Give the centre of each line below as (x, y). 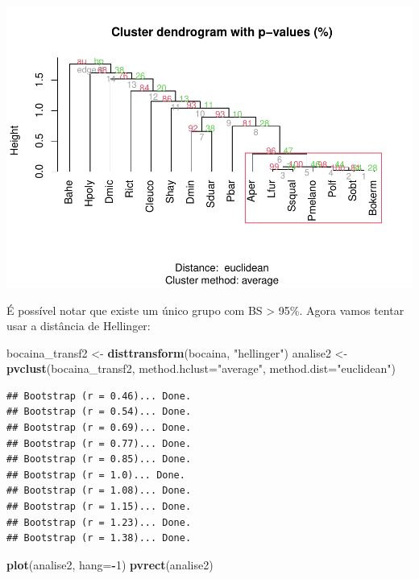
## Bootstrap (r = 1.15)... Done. (99, 507)
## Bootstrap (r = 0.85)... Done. (99, 459)
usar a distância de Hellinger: (79, 326)
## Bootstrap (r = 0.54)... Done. (99, 412)
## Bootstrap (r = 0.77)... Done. (99, 443)
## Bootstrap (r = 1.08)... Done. (99, 491)
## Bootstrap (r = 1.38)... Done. (99, 538)
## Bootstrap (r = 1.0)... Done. (96, 475)
